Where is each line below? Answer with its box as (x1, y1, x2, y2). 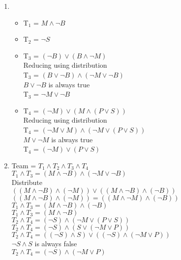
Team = (11, 160, 36, 170)
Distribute (11, 177, 42, 187)
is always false (34, 238, 77, 248)
